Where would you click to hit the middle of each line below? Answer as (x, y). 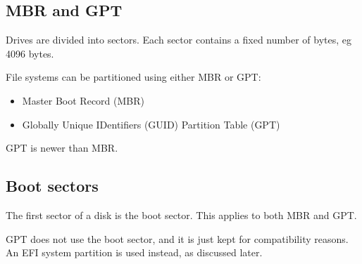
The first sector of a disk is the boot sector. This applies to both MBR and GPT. (181, 214)
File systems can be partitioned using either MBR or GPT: (133, 77)
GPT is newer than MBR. (62, 148)
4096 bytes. (30, 53)
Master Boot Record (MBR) (83, 100)
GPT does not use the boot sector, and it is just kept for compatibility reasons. (177, 238)
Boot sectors (52, 186)
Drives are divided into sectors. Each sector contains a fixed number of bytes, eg (179, 40)
